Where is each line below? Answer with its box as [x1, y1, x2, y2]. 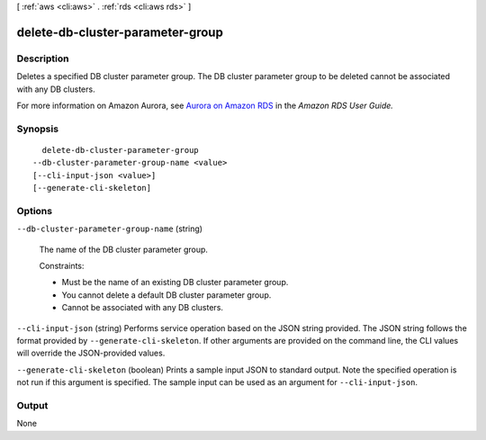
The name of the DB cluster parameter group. [39, 244, 209, 255]
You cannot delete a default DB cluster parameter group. [61, 289, 272, 301]
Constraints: [39, 260, 85, 271]
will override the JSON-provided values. [16, 347, 166, 359]
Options [16, 204, 53, 217]
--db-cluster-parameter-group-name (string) [16, 223, 202, 234]
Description [16, 52, 69, 65]
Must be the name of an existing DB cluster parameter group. [61, 277, 289, 288]
